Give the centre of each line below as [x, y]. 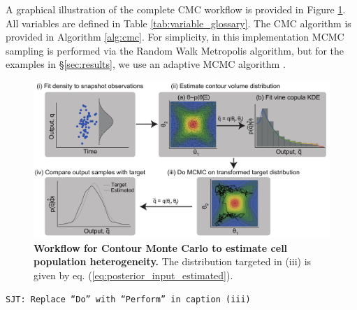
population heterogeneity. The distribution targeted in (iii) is [173, 261]
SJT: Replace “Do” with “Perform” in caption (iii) [128, 300]
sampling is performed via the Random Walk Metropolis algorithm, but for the [175, 50]
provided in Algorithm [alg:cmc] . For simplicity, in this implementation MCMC [175, 37]
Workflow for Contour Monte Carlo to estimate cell [161, 247]
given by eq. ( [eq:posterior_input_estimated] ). [133, 275]
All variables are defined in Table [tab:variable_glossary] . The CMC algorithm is [178, 23]
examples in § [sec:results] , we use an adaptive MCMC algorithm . [146, 64]
